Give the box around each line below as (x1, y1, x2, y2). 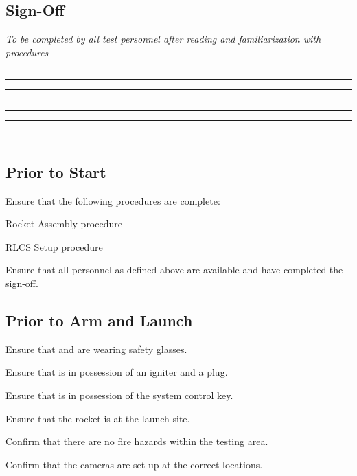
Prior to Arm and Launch (5, 309, 193, 330)
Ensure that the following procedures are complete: (5, 193, 220, 207)
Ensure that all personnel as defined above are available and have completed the (5, 262, 343, 277)
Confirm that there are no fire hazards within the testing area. (5, 434, 268, 449)
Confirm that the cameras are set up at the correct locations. (5, 457, 263, 471)
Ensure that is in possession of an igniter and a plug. (5, 365, 228, 379)
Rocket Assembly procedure (5, 216, 122, 231)
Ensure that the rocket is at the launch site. (5, 411, 190, 425)
